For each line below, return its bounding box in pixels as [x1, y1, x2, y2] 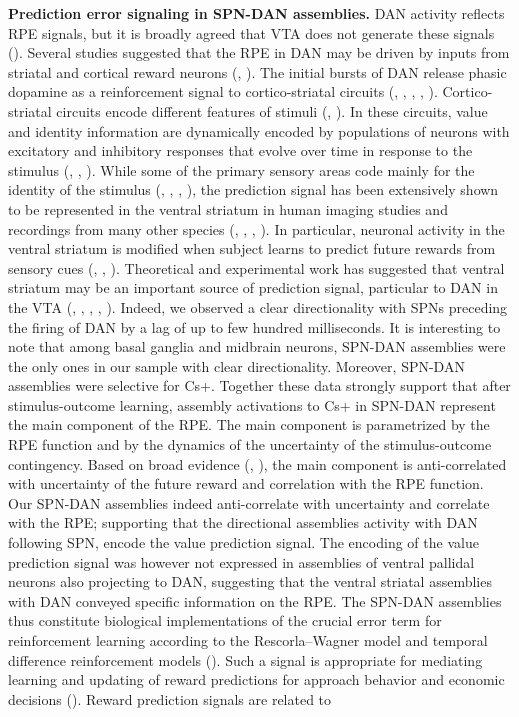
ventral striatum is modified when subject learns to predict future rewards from [8, 238, 496, 259]
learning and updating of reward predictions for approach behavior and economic [8, 669, 505, 690]
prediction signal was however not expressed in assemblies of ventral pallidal [8, 551, 475, 572]
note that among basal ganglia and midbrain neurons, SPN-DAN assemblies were [8, 336, 506, 357]
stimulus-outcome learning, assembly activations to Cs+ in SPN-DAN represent [8, 394, 496, 415]
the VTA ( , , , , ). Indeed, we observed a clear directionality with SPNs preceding [8, 296, 508, 317]
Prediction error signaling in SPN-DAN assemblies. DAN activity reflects [8, 3, 505, 23]
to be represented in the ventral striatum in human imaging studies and [8, 198, 448, 219]
